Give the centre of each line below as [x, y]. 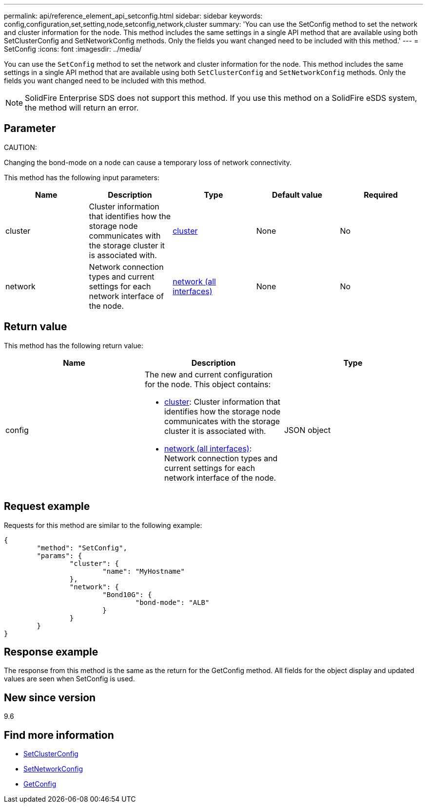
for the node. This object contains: [208, 384]
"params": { [59, 555]
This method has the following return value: [74, 345]
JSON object [307, 430]
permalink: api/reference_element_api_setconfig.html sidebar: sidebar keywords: [133, 16]
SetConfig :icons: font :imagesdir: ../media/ [73, 49]
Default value [297, 195]
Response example [51, 652]
